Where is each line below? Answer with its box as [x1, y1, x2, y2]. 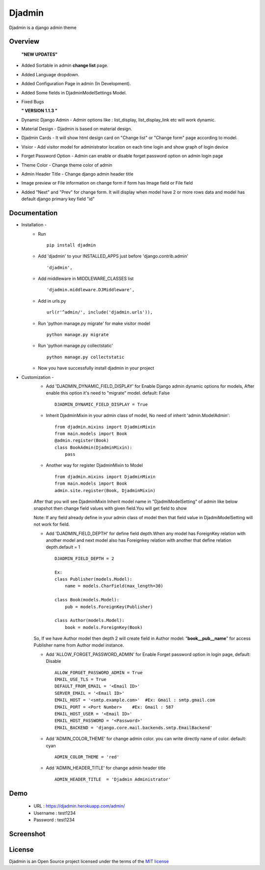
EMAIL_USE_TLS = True [54, 677, 106, 683]
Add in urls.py [38, 298, 66, 304]
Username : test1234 [33, 810, 76, 816]
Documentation [9, 209, 58, 217]
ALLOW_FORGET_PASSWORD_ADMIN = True [54, 670, 143, 675]
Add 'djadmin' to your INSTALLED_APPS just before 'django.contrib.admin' [38, 253, 188, 259]
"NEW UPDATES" [21, 51, 58, 57]
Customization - [21, 374, 54, 380]
